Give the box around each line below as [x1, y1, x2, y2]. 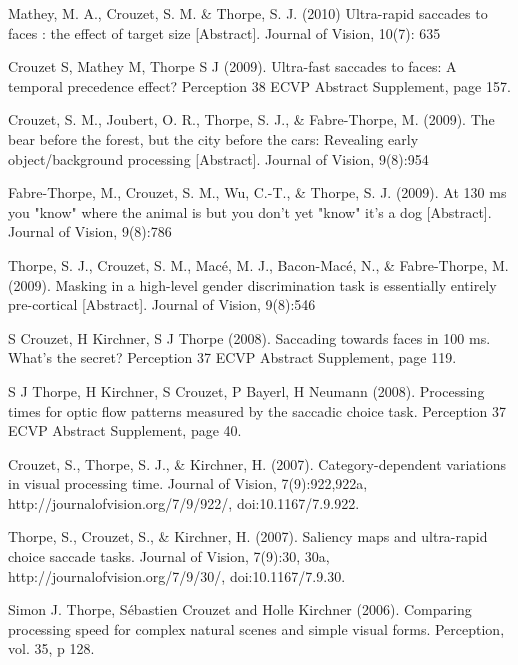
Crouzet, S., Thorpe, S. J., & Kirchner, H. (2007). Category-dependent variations [8, 453, 506, 474]
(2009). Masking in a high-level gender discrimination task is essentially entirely [8, 274, 497, 295]
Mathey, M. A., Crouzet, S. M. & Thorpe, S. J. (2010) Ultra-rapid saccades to [8, 3, 488, 23]
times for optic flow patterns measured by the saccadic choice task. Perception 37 [8, 400, 507, 421]
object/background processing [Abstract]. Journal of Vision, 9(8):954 [8, 148, 429, 169]
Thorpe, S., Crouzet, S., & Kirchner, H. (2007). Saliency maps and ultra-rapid [8, 526, 488, 547]
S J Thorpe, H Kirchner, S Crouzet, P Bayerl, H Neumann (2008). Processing [8, 380, 485, 401]
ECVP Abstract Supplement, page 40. [8, 420, 242, 441]
